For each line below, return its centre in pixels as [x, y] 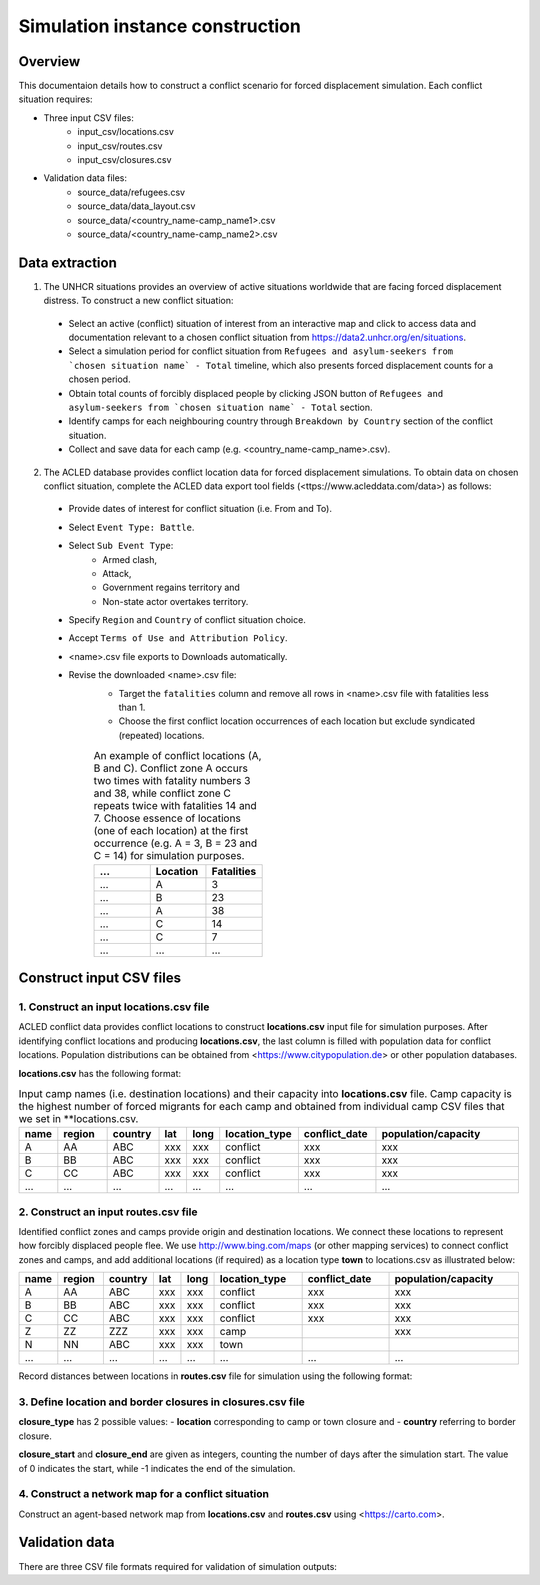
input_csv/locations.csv [126, 132]
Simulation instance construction [160, 26]
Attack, [117, 573]
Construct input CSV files [100, 978]
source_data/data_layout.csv [136, 206]
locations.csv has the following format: [100, 1073]
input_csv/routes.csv [120, 146]
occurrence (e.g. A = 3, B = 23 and [175, 843]
